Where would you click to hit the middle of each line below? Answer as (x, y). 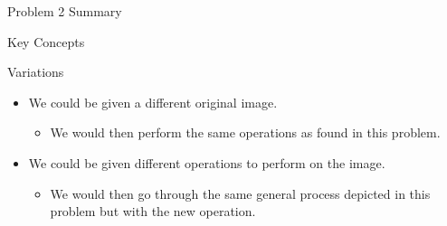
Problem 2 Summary (65, 11)
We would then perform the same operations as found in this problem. (245, 132)
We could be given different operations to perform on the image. (207, 162)
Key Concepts (46, 41)
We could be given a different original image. (153, 102)
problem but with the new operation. (153, 211)
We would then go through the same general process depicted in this (240, 193)
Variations (36, 72)
